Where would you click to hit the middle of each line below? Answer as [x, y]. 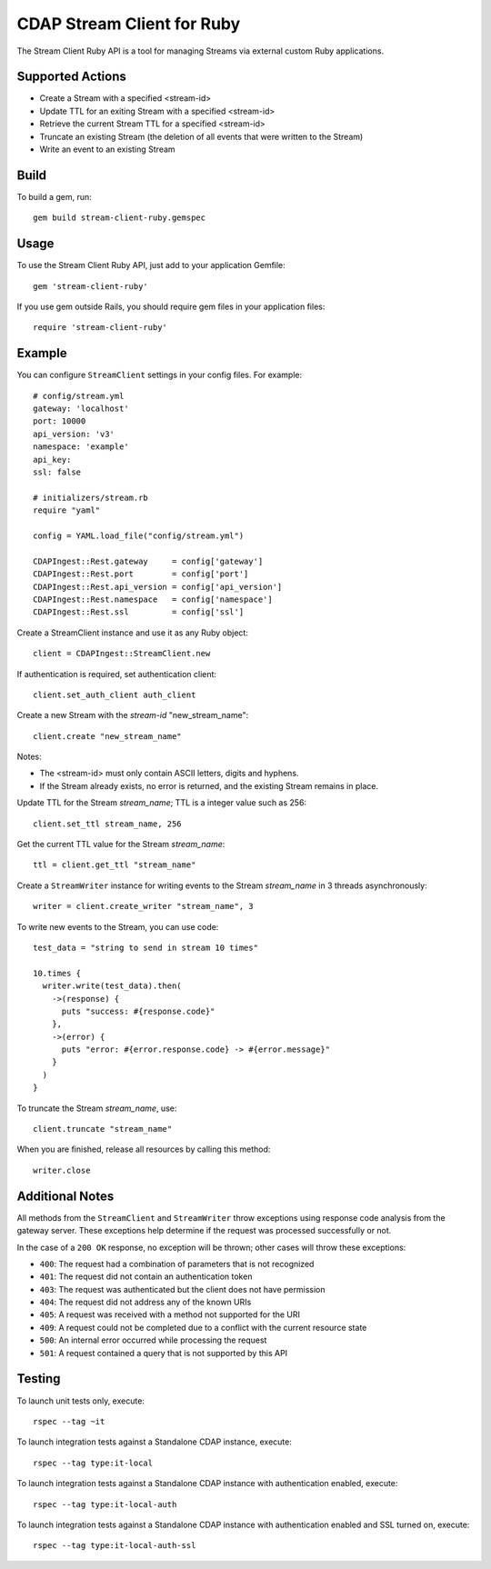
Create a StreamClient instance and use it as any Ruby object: [133, 633]
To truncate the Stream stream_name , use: [97, 1108]
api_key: [52, 460]
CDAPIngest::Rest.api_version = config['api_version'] [158, 587]
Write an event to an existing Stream [108, 149]
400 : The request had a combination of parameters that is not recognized [177, 1264]
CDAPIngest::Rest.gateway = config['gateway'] [148, 561]
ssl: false [57, 472]
